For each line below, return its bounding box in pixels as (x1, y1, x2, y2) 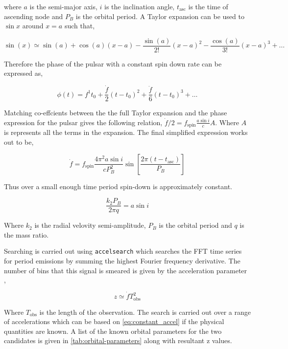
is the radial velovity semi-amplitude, (34, 220, 146, 230)
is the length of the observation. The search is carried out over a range (39, 306, 251, 317)
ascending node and (4, 11, 63, 21)
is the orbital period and (159, 220, 232, 230)
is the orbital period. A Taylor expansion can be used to (75, 11, 244, 21)
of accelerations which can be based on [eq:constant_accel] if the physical (4, 316, 224, 327)
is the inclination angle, (104, 1, 175, 11)
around (22, 21, 44, 31)
